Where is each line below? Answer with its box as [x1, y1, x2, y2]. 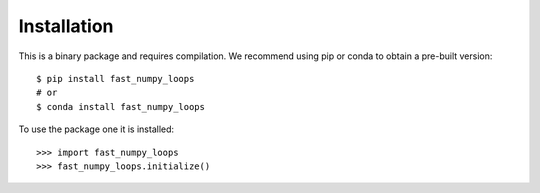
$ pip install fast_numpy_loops [36, 73, 195, 84]
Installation [18, 15, 114, 37]
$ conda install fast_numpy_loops [36, 101, 205, 112]
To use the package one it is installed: [18, 123, 175, 135]
